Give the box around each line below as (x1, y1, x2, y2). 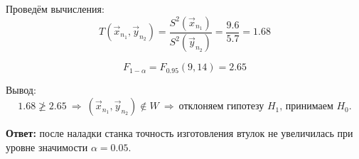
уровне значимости (6, 139, 88, 154)
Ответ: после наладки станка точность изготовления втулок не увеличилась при (6, 126, 353, 141)
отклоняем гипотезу (178, 102, 264, 112)
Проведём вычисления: (6, 1, 105, 16)
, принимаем (279, 102, 333, 112)
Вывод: (6, 82, 36, 97)
